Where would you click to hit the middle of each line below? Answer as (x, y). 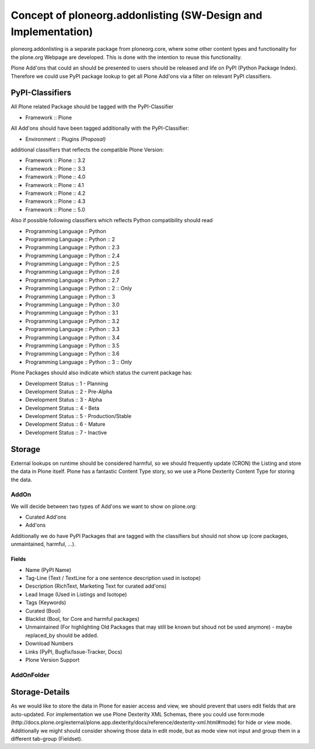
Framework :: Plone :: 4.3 (55, 201)
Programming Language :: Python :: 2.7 (72, 280)
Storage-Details (40, 692)
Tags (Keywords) (46, 603)
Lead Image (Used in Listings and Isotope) (76, 594)
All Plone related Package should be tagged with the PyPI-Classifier (92, 107)
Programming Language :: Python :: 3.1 (72, 313)
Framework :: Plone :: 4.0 (55, 177)
